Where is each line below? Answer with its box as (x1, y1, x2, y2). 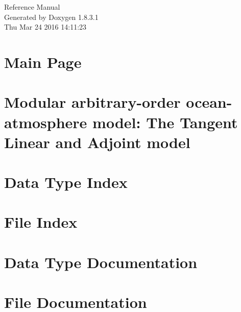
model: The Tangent (92, 111, 238, 132)
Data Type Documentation (4, 251, 198, 272)
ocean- (186, 91, 232, 112)
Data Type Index (4, 172, 128, 193)
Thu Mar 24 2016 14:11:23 (4, 21, 87, 32)
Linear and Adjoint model (4, 131, 190, 152)
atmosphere (4, 111, 87, 132)
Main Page (4, 51, 82, 72)
